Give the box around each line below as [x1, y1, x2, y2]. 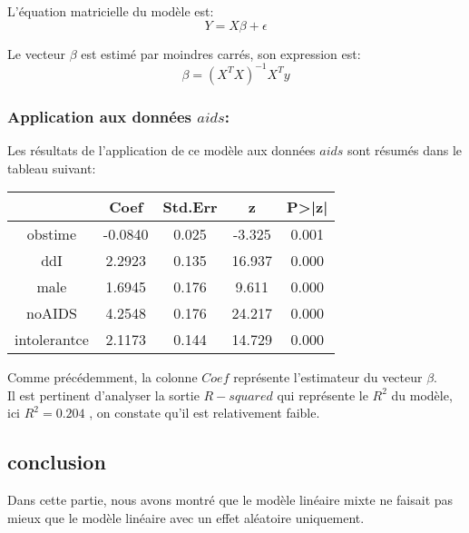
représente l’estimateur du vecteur [233, 368, 423, 387]
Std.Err [162, 196, 218, 218]
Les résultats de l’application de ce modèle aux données [7, 140, 316, 159]
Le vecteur [7, 44, 65, 63]
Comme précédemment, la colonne [7, 368, 198, 387]
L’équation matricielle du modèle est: [7, 2, 214, 20]
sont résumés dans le [347, 140, 462, 159]
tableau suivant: [7, 158, 96, 177]
